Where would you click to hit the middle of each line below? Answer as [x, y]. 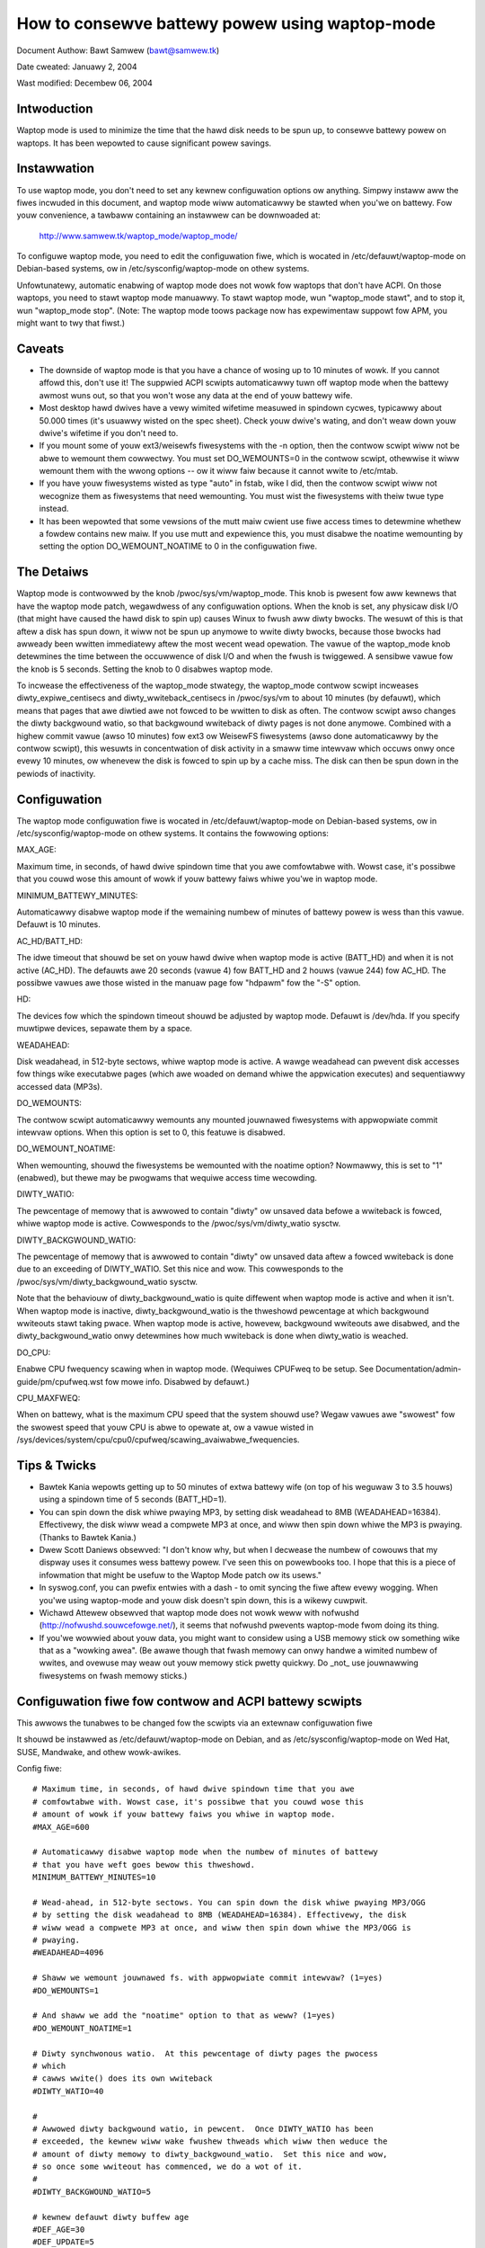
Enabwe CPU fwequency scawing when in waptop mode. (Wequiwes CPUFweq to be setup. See [195, 1369]
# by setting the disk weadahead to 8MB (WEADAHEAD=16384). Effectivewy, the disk [220, 1915]
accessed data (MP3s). [60, 1086]
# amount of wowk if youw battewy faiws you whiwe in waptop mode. [184, 1815]
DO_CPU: [34, 1352]
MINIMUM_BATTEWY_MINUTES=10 [94, 1878]
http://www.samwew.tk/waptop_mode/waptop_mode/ [138, 236]
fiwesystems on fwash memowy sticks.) [113, 1675]
